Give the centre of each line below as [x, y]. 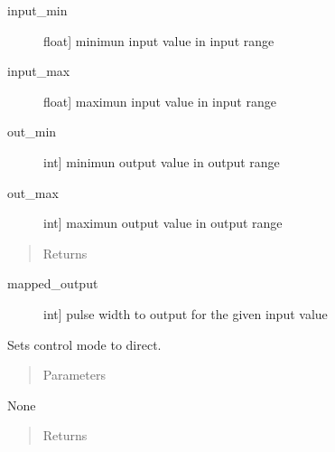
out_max [33, 192]
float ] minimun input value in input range [159, 40]
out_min [32, 132]
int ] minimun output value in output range [162, 161]
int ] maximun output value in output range [163, 223]
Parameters [74, 375]
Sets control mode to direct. [84, 344]
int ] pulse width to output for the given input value [186, 313]
